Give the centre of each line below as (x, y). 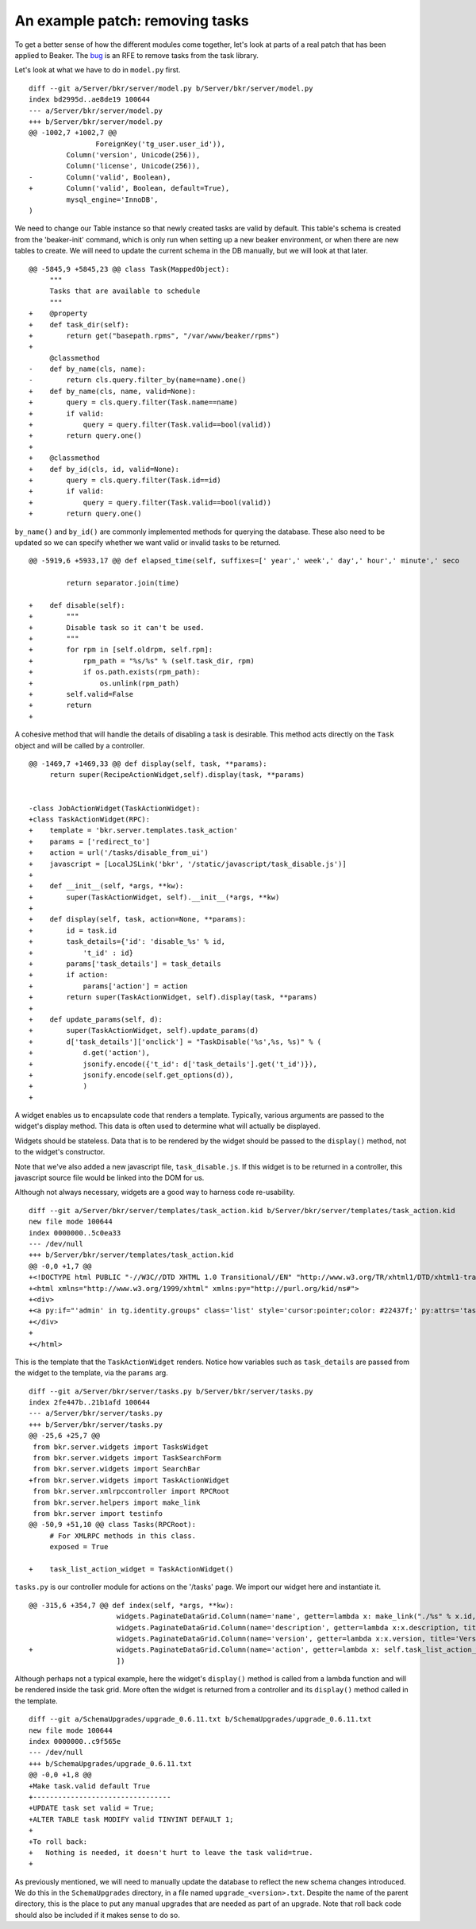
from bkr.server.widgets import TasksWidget (121, 1447)
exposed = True (79, 1547)
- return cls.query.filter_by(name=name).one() (138, 380)
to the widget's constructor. (60, 1152)
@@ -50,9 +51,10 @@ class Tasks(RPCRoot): (113, 1525)
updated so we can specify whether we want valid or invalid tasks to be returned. (148, 542)
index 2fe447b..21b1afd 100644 (90, 1403)
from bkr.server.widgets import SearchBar (117, 1469)
